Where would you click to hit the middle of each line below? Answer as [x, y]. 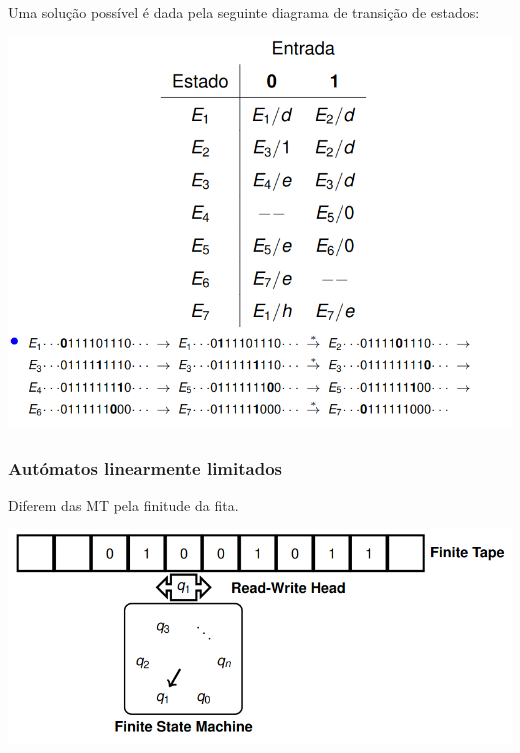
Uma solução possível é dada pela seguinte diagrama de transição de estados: [244, 12]
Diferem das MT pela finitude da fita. [123, 504]
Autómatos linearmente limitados [145, 467]
